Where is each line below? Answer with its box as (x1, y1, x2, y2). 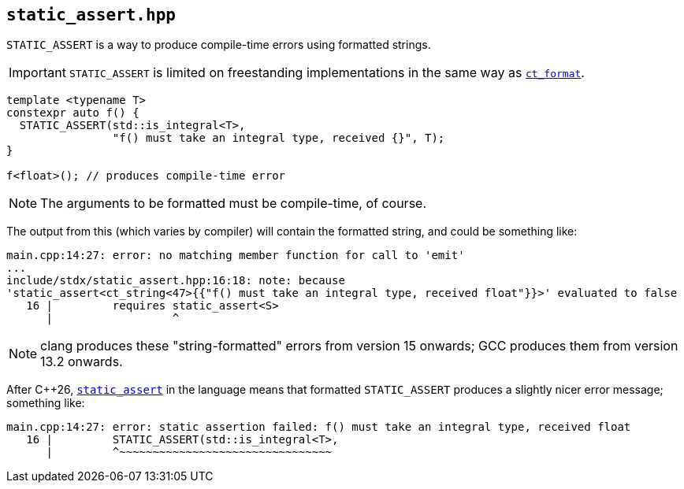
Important (9, 65, 66, 81)
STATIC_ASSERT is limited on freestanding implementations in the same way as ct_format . (69, 65, 585, 81)
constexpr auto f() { (6, 106, 139, 120)
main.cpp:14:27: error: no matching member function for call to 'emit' (6, 249, 465, 262)
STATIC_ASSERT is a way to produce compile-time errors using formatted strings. (6, 38, 431, 52)
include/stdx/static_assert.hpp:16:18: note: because (6, 274, 345, 287)
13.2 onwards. (40, 354, 123, 370)
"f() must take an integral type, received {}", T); (112, 132, 445, 145)
